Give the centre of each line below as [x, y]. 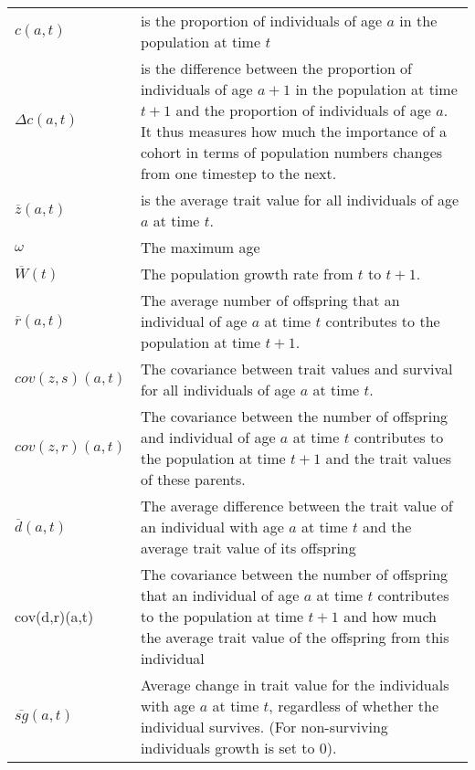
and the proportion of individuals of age [303, 110]
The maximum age [200, 247]
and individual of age [208, 437]
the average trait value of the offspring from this [295, 637]
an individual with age [212, 527]
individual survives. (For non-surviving [264, 727]
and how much [390, 616]
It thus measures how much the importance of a [293, 131]
